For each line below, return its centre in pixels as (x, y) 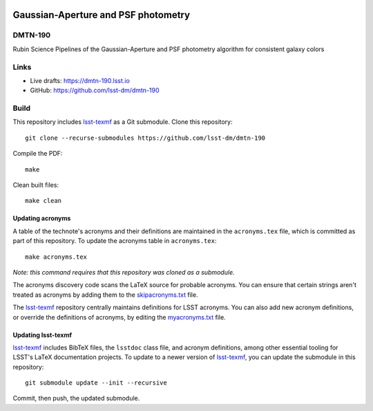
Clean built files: (36, 185)
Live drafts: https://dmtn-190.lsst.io (80, 80)
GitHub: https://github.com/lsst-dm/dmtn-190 (95, 91)
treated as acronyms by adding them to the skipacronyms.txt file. (105, 295)
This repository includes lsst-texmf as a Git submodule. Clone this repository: (123, 122)
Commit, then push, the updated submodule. (76, 399)
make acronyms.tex (56, 257)
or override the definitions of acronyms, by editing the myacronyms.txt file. (119, 317)
